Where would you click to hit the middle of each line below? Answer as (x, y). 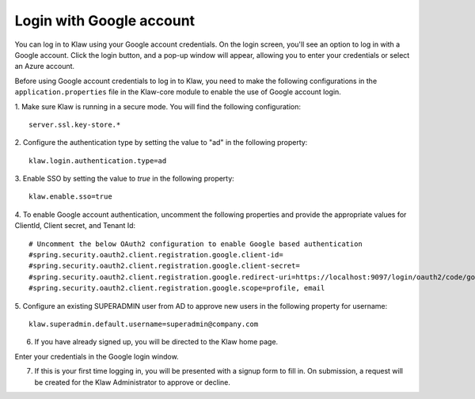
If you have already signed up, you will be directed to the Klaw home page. (156, 342)
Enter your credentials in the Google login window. (97, 356)
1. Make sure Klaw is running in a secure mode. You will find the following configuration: (158, 106)
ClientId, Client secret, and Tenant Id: (75, 226)
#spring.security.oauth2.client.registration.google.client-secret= (164, 266)
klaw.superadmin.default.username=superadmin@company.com (144, 324)
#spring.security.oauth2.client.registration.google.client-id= (156, 255)
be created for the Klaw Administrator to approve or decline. (133, 382)
